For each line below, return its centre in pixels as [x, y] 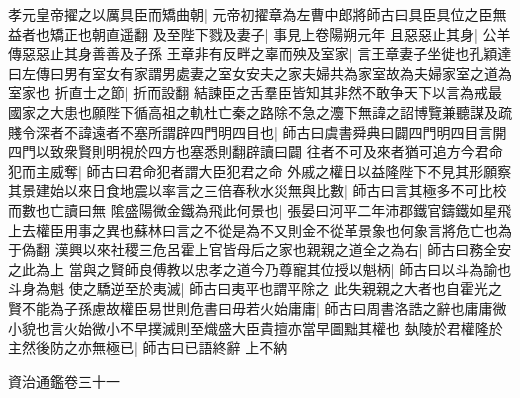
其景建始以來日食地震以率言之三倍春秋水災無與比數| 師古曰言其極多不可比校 [257, 190]
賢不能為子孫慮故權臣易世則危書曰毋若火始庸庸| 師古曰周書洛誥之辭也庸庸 [250, 307]
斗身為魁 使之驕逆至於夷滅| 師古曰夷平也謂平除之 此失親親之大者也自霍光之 [255, 288]
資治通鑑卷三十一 [64, 380]
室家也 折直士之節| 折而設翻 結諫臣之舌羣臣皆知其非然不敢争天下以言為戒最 [255, 92]
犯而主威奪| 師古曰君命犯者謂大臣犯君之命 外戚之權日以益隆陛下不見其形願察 [260, 170]
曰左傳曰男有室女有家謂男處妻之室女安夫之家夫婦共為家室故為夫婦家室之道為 [260, 72]
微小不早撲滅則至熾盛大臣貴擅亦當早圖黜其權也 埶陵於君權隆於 [297, 327]
